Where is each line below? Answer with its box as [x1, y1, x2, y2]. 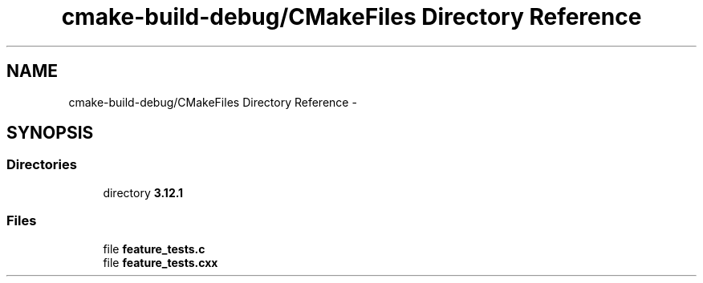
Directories [6, 156, 77, 173]
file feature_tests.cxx [103, 255, 218, 269]
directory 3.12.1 [103, 185, 184, 200]
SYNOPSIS [6, 123, 94, 144]
